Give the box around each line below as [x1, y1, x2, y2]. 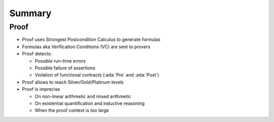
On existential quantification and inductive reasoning [35, 100, 145, 106]
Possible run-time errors [35, 58, 86, 64]
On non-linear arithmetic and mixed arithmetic [35, 93, 131, 99]
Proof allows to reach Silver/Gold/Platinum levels [22, 79, 124, 85]
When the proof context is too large [35, 107, 109, 113]
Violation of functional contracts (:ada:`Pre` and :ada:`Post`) [35, 72, 159, 78]
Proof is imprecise [22, 86, 60, 92]
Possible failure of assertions [35, 65, 96, 71]
